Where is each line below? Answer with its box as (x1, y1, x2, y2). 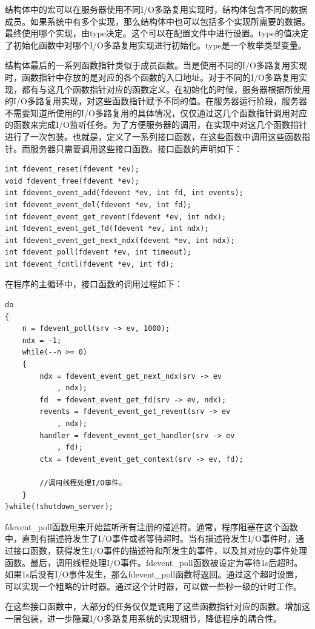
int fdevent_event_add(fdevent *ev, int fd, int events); (5, 188, 244, 198)
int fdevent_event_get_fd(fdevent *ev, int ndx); (5, 224, 209, 233)
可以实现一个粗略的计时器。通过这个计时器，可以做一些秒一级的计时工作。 (5, 579, 302, 592)
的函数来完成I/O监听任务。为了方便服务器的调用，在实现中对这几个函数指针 (5, 118, 307, 131)
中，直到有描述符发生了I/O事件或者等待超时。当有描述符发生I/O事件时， (5, 532, 296, 545)
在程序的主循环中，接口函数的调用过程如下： (5, 278, 183, 290)
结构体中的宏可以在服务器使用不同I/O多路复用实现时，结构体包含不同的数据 (5, 3, 307, 15)
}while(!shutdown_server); (5, 502, 113, 511)
